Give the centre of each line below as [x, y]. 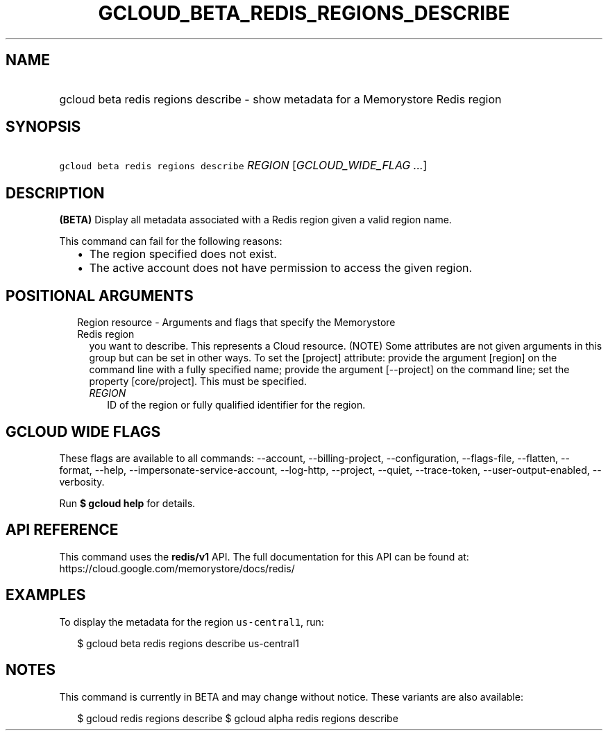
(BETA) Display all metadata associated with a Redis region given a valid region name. [255, 220]
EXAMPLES [46, 595]
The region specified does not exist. [183, 254]
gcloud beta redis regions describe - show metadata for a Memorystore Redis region [280, 99]
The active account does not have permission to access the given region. [281, 268]
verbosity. [82, 481]
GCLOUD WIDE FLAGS [83, 431]
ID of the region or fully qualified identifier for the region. [236, 405]
